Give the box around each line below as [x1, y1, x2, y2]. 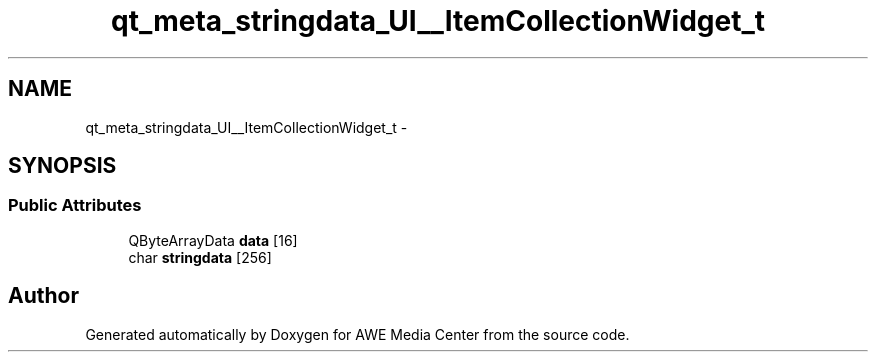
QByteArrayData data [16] [128, 231, 298, 249]
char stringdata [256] [128, 248, 272, 266]
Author [8, 283, 79, 309]
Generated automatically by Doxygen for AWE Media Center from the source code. [85, 325, 630, 343]
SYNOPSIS [8, 153, 117, 179]
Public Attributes [8, 195, 142, 216]
